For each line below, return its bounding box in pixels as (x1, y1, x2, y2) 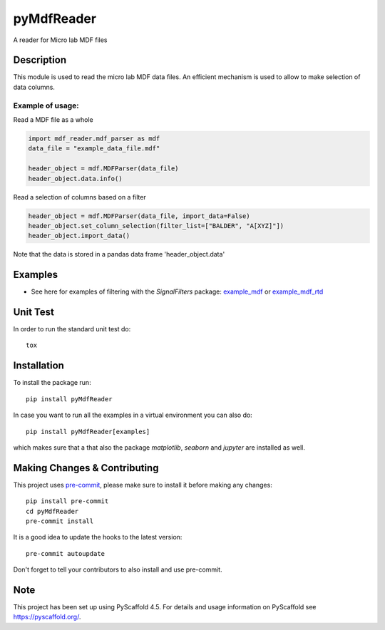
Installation (13, 360, 64, 372)
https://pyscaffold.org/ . (13, 613, 81, 621)
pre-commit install (26, 517, 94, 525)
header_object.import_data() (28, 232, 130, 240)
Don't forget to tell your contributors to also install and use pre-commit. (13, 565, 222, 574)
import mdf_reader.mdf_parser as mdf (28, 134, 160, 143)
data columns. (13, 83, 55, 91)
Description (13, 54, 67, 66)
